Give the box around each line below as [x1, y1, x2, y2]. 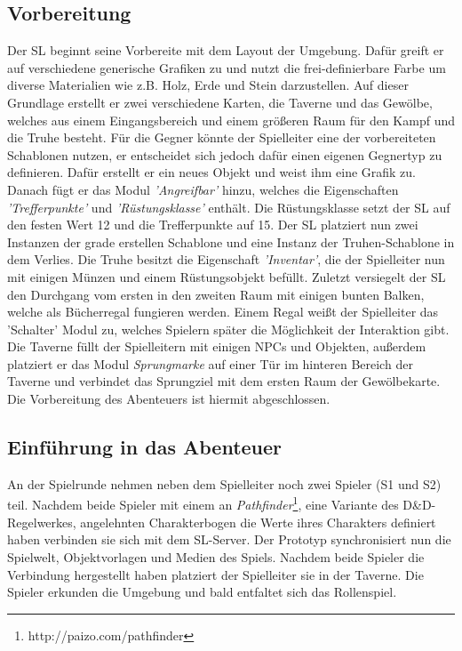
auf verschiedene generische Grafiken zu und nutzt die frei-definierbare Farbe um [7, 58, 446, 76]
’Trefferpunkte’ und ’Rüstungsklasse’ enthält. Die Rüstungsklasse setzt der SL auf [7, 197, 450, 216]
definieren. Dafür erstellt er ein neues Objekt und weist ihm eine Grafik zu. [7, 163, 417, 181]
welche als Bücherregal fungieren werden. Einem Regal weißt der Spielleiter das [7, 302, 439, 321]
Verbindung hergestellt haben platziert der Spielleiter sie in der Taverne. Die [7, 565, 424, 583]
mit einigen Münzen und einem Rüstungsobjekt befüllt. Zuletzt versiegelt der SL [7, 267, 446, 285]
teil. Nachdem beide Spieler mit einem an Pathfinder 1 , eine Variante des [7, 493, 399, 514]
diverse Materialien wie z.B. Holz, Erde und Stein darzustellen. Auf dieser [7, 76, 409, 94]
